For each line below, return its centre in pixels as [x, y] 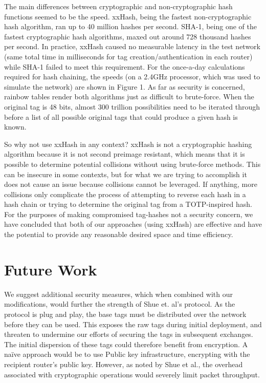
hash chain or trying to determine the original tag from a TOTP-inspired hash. [128, 204]
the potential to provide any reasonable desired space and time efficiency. [119, 234]
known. [15, 127]
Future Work [51, 269]
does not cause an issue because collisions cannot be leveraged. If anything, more [131, 184]
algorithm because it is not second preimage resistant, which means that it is [125, 154]
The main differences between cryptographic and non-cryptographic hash [118, 6]
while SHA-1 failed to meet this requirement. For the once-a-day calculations [125, 66]
